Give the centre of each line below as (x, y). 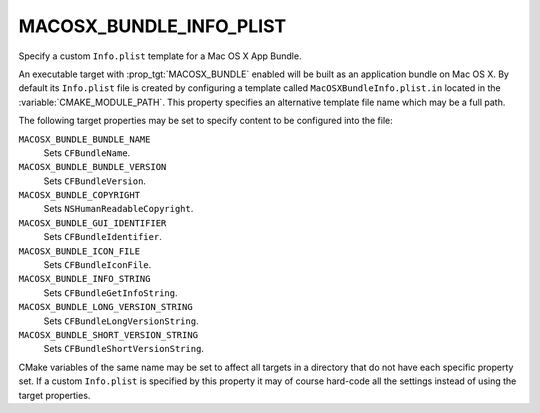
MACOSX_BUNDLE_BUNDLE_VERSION (92, 167)
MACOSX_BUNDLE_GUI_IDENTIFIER (92, 223)
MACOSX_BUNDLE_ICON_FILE (79, 251)
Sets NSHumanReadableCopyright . (118, 209)
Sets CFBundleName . (87, 152)
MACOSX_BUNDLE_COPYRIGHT (79, 195)
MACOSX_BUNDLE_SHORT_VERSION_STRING (108, 334)
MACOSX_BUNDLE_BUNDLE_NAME (84, 139)
